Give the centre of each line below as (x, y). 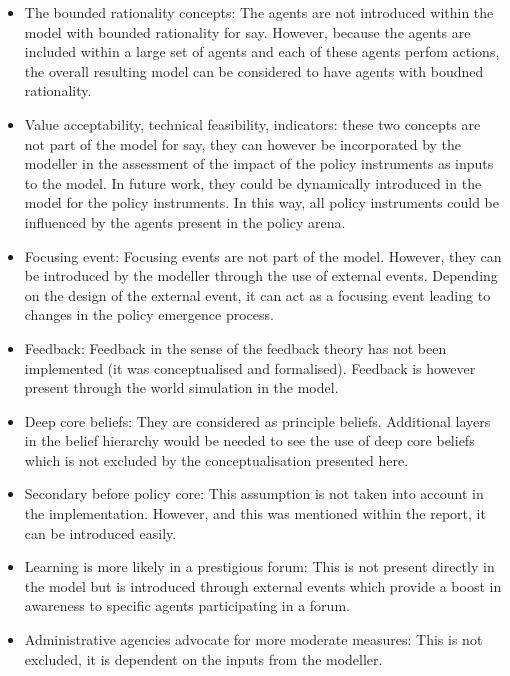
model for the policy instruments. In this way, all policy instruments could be (261, 202)
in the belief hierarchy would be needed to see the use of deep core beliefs (249, 440)
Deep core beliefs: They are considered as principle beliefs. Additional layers (257, 420)
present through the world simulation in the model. (181, 387)
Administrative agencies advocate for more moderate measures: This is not (253, 639)
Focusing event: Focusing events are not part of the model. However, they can (263, 255)
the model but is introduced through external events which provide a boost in (263, 585)
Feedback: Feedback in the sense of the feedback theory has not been (235, 347)
